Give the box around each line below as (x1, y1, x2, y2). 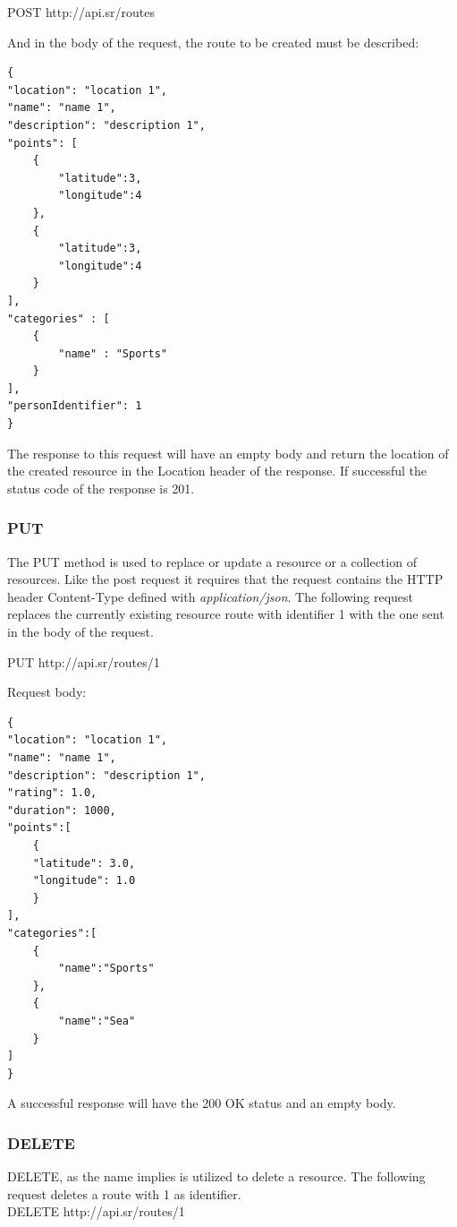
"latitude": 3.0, (32, 856, 136, 870)
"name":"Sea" (58, 1014, 136, 1027)
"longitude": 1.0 (32, 874, 136, 888)
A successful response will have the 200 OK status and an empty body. (7, 1094, 396, 1112)
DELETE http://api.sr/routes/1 (7, 1202, 185, 1221)
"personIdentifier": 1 (7, 399, 142, 413)
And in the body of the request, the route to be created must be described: (7, 32, 419, 51)
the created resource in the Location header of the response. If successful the (7, 461, 427, 480)
